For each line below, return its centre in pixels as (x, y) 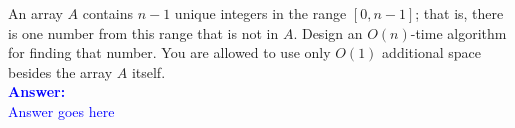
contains (108, 13)
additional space (431, 52)
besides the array (60, 71)
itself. (148, 71)
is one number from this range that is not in (143, 32)
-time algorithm (458, 32)
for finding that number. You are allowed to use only (169, 52)
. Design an (328, 32)
